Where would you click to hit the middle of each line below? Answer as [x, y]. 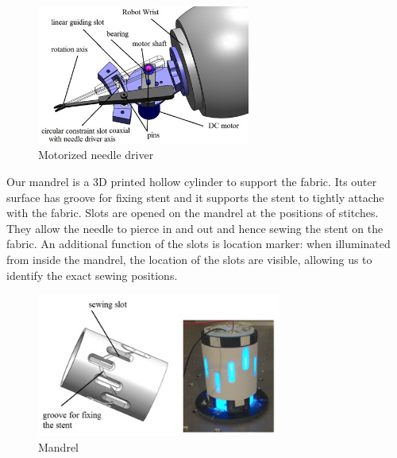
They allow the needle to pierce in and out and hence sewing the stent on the [195, 228]
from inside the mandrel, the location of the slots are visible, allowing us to [189, 259]
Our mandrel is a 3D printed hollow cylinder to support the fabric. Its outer [192, 181]
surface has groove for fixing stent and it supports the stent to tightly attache [195, 197]
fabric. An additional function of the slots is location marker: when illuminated [198, 244]
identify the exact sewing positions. [92, 275]
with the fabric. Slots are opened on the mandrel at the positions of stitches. [193, 213]
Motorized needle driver [96, 155]
